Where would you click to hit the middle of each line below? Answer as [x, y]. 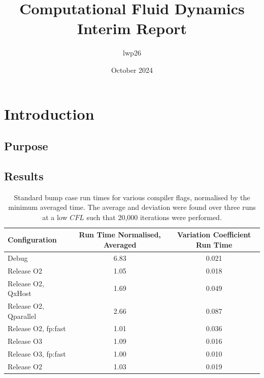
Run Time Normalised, [120, 235]
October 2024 [132, 70]
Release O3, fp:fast [37, 354]
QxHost [20, 293]
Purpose [26, 146]
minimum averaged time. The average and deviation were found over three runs [132, 207]
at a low [55, 217]
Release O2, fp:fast [37, 328]
